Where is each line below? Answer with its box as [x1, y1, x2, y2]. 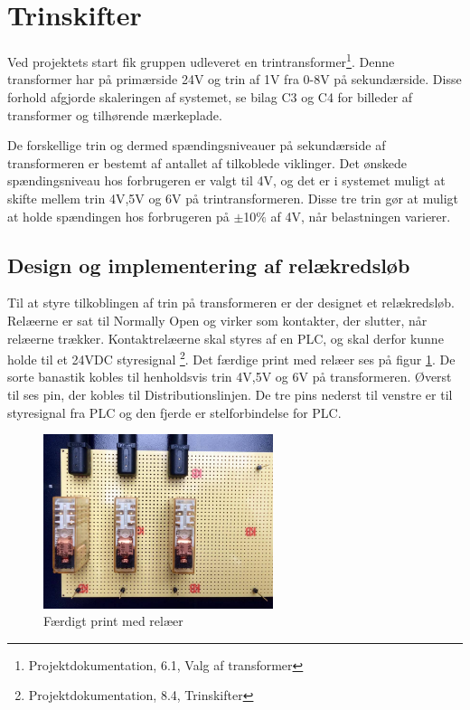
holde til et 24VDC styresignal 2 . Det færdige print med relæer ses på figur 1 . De [7, 347, 456, 368]
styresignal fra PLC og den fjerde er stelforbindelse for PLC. [7, 402, 342, 421]
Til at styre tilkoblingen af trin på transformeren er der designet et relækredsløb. [7, 293, 455, 312]
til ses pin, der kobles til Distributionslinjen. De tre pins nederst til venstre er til [7, 384, 453, 403]
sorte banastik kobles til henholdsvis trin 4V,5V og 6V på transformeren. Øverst [7, 367, 452, 386]
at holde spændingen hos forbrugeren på [7, 206, 230, 225]
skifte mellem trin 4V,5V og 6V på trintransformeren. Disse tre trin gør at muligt [7, 188, 458, 207]
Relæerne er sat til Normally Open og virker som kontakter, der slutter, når [7, 310, 428, 329]
